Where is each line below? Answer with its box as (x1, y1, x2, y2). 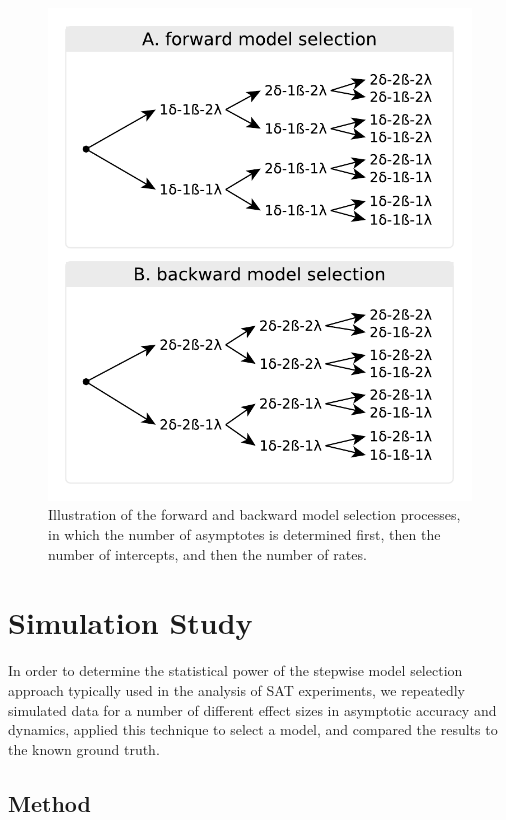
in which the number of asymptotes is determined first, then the (48, 524, 441, 545)
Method (8, 787, 91, 818)
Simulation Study (8, 602, 253, 643)
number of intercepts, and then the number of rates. (48, 543, 367, 564)
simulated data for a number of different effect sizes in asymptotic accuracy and (8, 699, 497, 720)
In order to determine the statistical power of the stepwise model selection (8, 660, 463, 681)
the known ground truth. (8, 738, 160, 759)
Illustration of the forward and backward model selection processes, (48, 504, 461, 525)
